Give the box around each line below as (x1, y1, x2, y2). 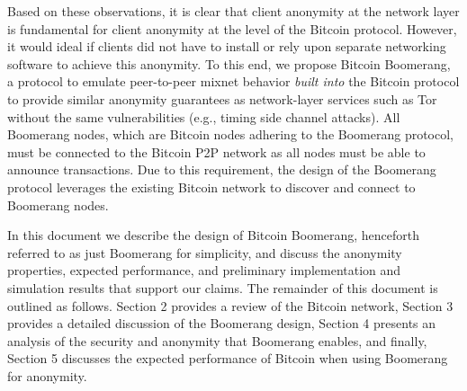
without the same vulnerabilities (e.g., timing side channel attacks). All (7, 107, 400, 126)
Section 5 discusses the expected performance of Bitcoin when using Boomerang (7, 349, 448, 368)
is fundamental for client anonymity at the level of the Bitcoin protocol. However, (7, 19, 457, 38)
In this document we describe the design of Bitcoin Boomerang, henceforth (7, 226, 420, 244)
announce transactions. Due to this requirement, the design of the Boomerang (7, 160, 436, 179)
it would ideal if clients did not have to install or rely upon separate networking (7, 37, 446, 56)
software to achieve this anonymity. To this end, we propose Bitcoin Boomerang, (7, 54, 451, 73)
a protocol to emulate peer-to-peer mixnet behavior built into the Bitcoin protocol (7, 72, 460, 91)
